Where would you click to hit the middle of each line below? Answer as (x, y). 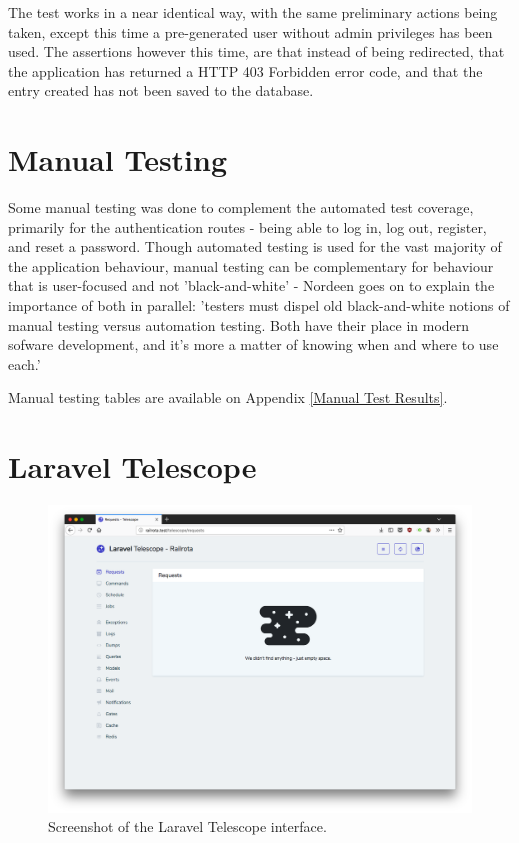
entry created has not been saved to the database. (161, 90)
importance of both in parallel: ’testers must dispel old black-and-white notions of (259, 305)
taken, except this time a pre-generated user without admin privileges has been (250, 31)
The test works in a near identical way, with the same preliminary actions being (253, 12)
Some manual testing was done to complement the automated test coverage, (241, 207)
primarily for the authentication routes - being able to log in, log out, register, (247, 226)
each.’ (24, 363)
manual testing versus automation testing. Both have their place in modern (239, 324)
